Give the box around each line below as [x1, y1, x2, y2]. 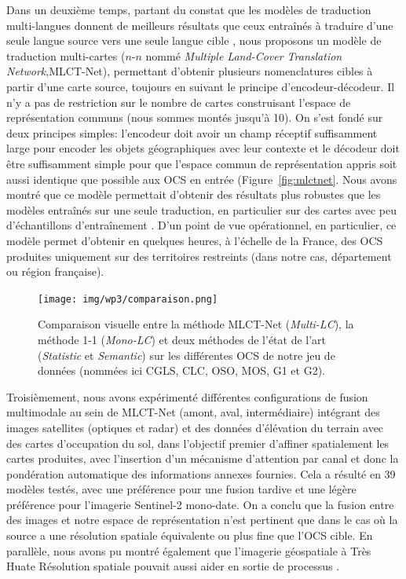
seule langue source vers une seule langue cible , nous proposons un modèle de [6, 32, 382, 49]
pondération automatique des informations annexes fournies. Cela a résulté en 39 [6, 465, 396, 482]
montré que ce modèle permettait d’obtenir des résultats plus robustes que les [6, 186, 381, 203]
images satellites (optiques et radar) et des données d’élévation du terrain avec [6, 419, 384, 435]
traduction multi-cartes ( [6, 47, 126, 64]
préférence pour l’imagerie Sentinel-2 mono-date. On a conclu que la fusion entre [6, 496, 394, 512]
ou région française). [6, 263, 104, 280]
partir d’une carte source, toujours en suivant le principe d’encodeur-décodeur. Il [6, 78, 395, 94]
